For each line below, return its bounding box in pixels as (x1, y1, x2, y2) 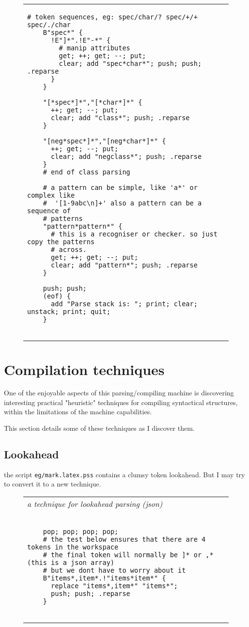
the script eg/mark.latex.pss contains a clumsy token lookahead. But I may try (4, 469, 245, 479)
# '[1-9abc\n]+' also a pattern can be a (43, 199, 202, 207)
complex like (27, 191, 75, 199)
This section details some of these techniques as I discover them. (4, 423, 195, 433)
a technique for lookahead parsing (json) (27, 498, 163, 509)
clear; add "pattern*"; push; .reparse (51, 261, 198, 269)
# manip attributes (59, 44, 130, 52)
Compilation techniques (4, 360, 165, 379)
